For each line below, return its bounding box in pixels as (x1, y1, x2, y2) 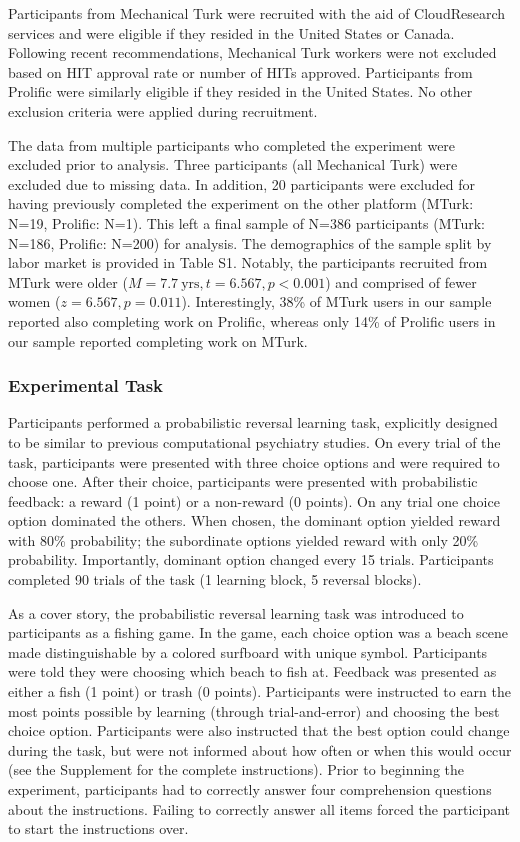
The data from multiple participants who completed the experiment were (8, 134, 456, 155)
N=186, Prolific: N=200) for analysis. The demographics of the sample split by (8, 232, 492, 253)
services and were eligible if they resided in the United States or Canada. (8, 22, 455, 43)
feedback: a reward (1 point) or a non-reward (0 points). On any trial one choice (8, 490, 500, 511)
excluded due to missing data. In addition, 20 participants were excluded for (8, 173, 476, 194)
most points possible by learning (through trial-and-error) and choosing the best (8, 700, 500, 721)
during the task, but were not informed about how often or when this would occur (8, 739, 512, 760)
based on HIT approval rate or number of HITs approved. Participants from (8, 61, 473, 82)
